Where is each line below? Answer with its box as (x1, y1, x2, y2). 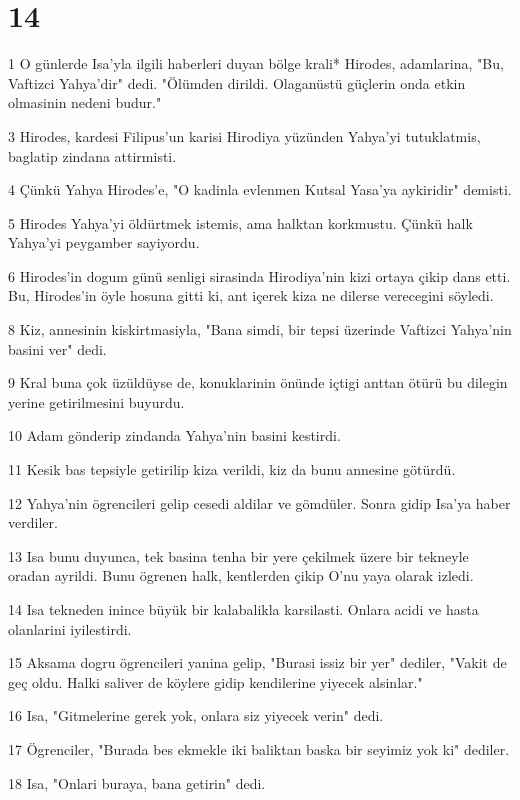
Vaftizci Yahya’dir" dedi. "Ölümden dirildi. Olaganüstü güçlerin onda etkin (8, 72, 466, 93)
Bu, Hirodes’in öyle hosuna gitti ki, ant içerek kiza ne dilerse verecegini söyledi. (8, 285, 494, 306)
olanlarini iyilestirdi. (8, 618, 132, 639)
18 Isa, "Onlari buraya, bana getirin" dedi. (8, 772, 266, 793)
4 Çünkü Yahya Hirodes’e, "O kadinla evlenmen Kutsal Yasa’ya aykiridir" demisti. (8, 179, 512, 200)
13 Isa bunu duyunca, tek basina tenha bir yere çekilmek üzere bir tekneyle (8, 545, 469, 566)
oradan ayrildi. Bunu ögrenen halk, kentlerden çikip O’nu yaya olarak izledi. (8, 565, 474, 586)
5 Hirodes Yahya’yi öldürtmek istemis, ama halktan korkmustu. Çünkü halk (8, 212, 473, 233)
